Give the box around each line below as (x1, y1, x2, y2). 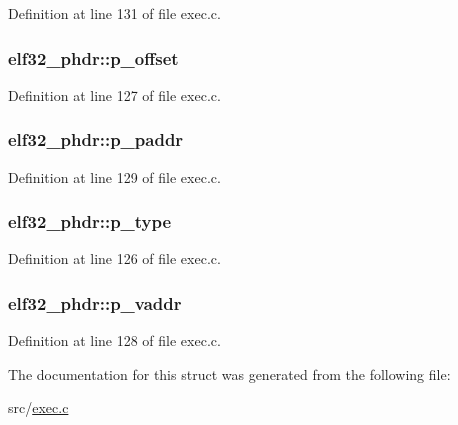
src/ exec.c (8, 397, 69, 418)
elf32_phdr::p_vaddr (8, 290, 182, 315)
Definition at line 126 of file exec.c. (8, 248, 221, 269)
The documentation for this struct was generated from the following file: (8, 363, 451, 384)
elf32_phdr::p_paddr (8, 127, 184, 152)
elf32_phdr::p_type (8, 209, 172, 234)
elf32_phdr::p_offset (8, 45, 179, 70)
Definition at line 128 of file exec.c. (8, 330, 221, 351)
